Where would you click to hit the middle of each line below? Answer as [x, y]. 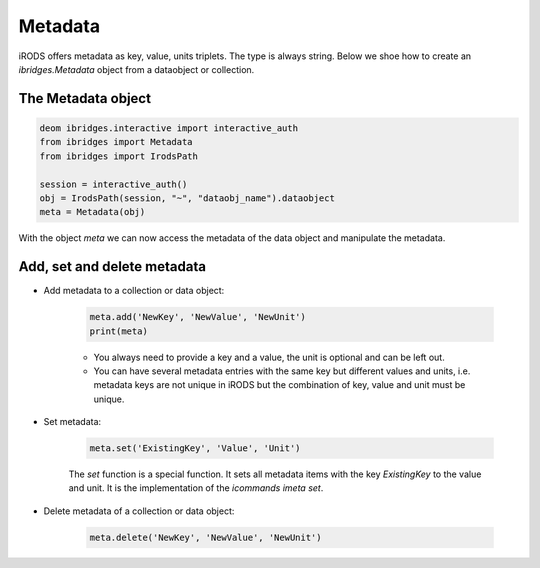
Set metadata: [72, 422]
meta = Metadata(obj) [92, 212]
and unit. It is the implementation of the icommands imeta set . [196, 488]
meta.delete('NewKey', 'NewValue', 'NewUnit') [205, 537]
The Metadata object [85, 98]
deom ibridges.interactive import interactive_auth [169, 128]
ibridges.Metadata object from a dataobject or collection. [136, 69]
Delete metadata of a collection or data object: [139, 511]
